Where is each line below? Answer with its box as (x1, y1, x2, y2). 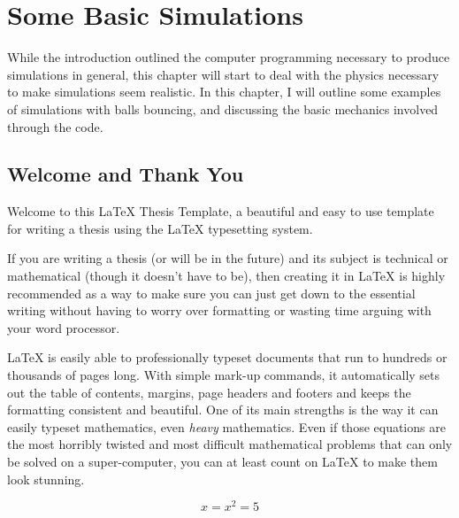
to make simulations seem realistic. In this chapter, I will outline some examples (7, 82, 441, 101)
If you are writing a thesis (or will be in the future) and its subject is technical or (7, 249, 448, 267)
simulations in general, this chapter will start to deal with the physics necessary (7, 65, 440, 83)
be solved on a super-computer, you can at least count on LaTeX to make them (7, 452, 438, 471)
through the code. (7, 117, 103, 135)
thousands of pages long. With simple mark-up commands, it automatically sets (7, 366, 440, 384)
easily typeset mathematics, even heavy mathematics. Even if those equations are (7, 417, 446, 436)
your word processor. (7, 318, 120, 336)
